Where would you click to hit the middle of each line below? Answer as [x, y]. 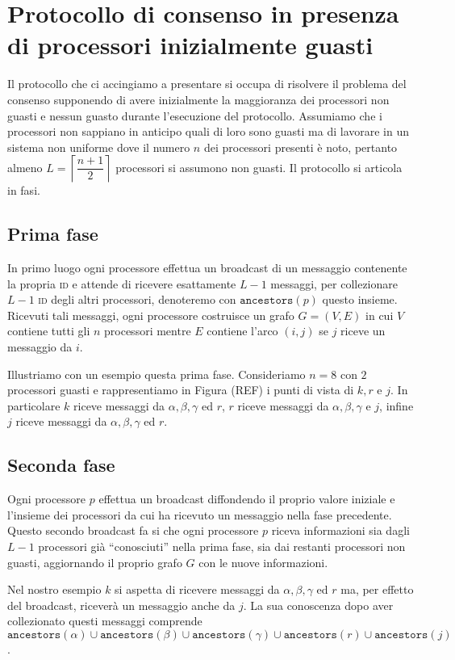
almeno [25, 167]
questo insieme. [360, 299]
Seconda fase [61, 465]
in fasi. [24, 190]
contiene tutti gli [49, 331]
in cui [380, 315]
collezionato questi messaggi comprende [105, 621]
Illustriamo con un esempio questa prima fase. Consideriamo [157, 374]
